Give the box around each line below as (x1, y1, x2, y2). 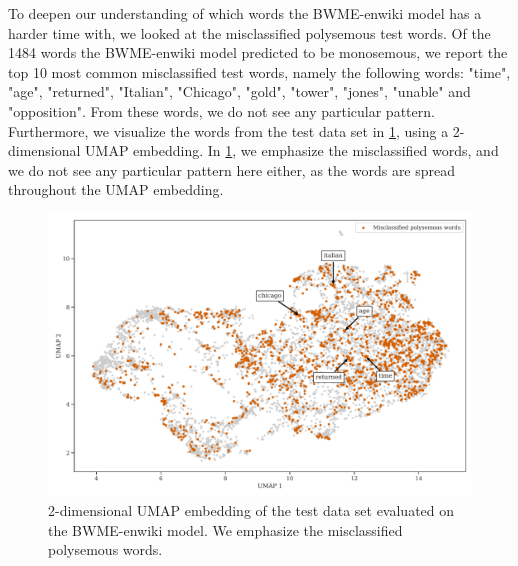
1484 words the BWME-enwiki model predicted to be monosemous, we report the (8, 42, 508, 63)
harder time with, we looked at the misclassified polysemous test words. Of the (8, 22, 491, 43)
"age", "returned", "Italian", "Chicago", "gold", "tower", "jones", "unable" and (8, 81, 471, 102)
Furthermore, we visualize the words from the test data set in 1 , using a (8, 120, 449, 141)
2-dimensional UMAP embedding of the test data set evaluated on (48, 499, 455, 520)
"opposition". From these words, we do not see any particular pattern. (8, 100, 435, 121)
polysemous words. (48, 539, 163, 560)
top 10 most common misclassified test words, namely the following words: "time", (8, 61, 511, 82)
